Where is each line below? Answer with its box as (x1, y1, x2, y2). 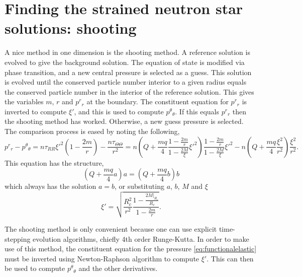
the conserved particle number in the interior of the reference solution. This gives (5, 86, 254, 97)
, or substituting (114, 181, 164, 191)
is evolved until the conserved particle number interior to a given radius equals (5, 77, 247, 87)
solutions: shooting (5, 18, 137, 38)
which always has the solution (5, 181, 96, 191)
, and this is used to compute (74, 106, 164, 116)
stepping (5, 233, 31, 244)
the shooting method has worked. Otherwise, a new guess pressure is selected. (5, 116, 244, 126)
